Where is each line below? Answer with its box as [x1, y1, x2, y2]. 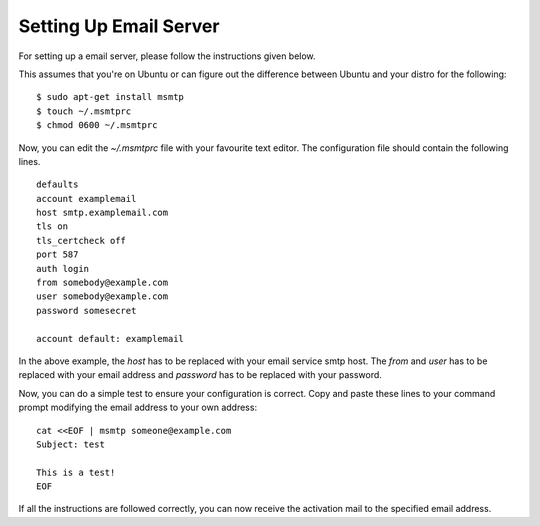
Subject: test [36, 438, 105, 450]
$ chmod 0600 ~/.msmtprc [36, 120, 158, 131]
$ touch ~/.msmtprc [36, 105, 132, 117]
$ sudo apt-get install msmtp [36, 91, 185, 103]
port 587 [36, 249, 79, 260]
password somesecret [36, 305, 137, 316]
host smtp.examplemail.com [36, 207, 169, 219]
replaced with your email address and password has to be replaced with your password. [18, 369, 382, 381]
